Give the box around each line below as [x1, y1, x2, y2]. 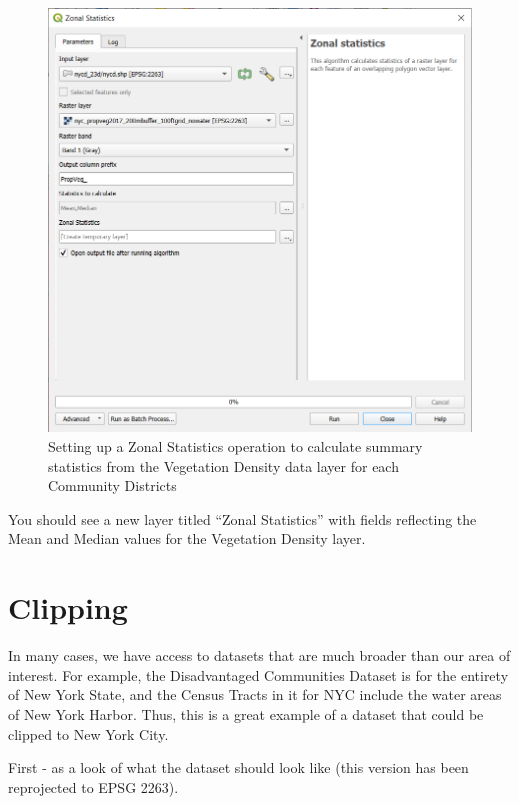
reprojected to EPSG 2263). [8, 776, 179, 797]
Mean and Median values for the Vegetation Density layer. [8, 528, 366, 549]
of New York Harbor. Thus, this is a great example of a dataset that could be [8, 703, 484, 724]
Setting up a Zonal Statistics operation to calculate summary [48, 436, 423, 457]
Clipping [8, 587, 128, 628]
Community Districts [48, 475, 177, 496]
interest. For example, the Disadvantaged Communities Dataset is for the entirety [8, 664, 509, 685]
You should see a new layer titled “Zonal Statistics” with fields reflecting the [8, 508, 477, 529]
